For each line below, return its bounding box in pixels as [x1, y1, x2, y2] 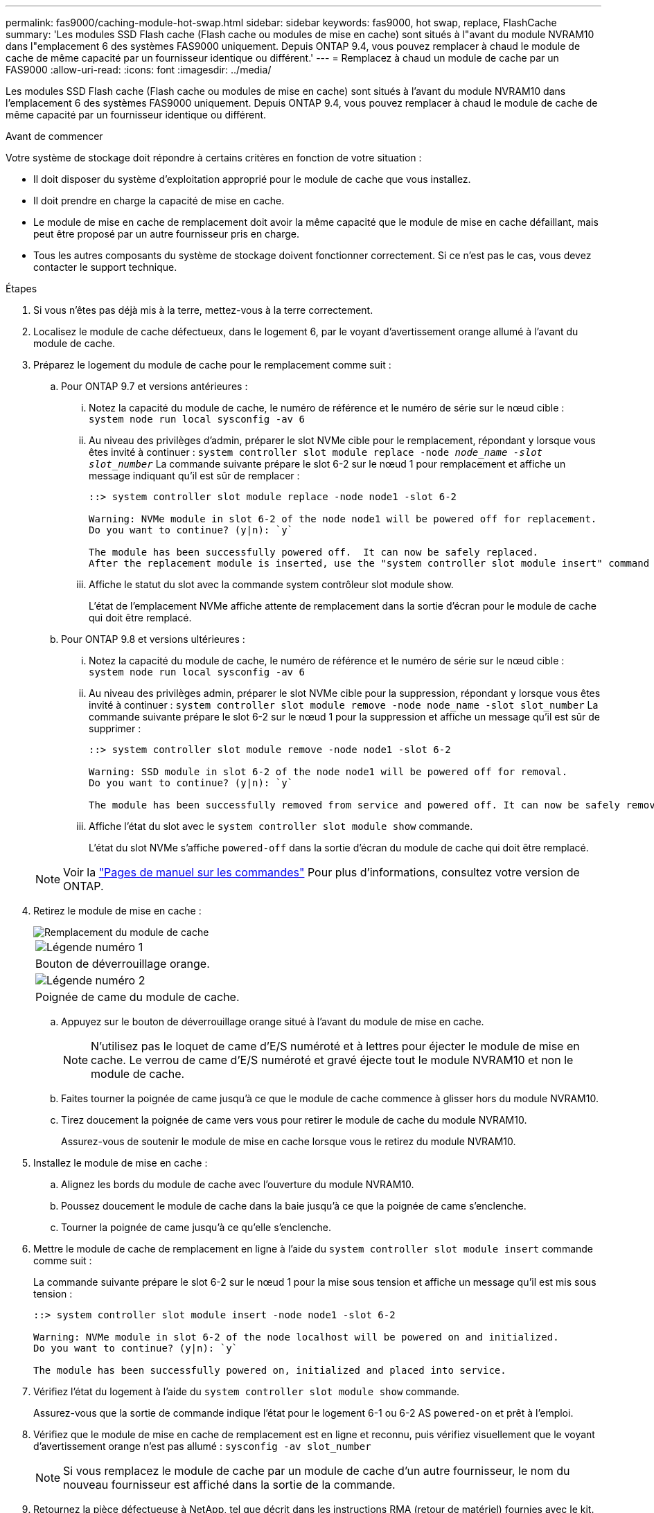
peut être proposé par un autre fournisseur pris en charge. [33, 228, 300, 240]
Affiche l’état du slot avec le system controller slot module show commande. [89, 820, 473, 832]
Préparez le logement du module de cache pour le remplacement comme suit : [33, 359, 391, 371]
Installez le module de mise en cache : [33, 1157, 208, 1169]
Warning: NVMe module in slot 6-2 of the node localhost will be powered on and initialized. [33, 1331, 559, 1343]
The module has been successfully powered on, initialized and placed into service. [33, 1365, 506, 1376]
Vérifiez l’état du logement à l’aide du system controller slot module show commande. [33, 1386, 460, 1397]
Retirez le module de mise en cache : [33, 905, 202, 917]
